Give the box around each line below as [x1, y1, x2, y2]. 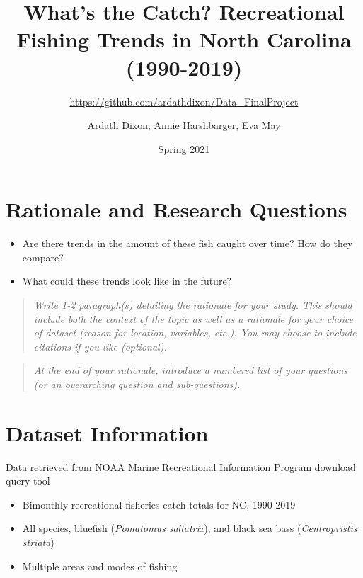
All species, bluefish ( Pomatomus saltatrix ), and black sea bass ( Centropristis [22, 521, 357, 535]
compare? [22, 249, 64, 264]
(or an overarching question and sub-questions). [33, 376, 241, 391]
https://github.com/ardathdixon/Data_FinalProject [69, 93, 299, 108]
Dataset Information [6, 418, 209, 447]
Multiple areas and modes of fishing [22, 558, 178, 573]
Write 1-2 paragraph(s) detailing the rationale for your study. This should [33, 297, 352, 312]
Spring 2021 [158, 141, 210, 156]
